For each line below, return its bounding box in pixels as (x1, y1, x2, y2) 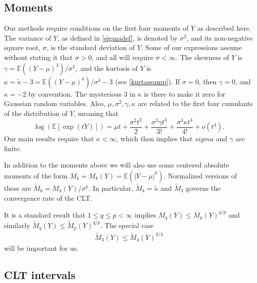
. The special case (100, 220, 154, 230)
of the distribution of (4, 108, 67, 118)
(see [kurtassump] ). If (115, 76, 180, 86)
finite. (4, 143, 22, 153)
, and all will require (91, 52, 154, 62)
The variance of (4, 32, 51, 43)
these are (4, 182, 31, 193)
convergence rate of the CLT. (4, 192, 92, 203)
